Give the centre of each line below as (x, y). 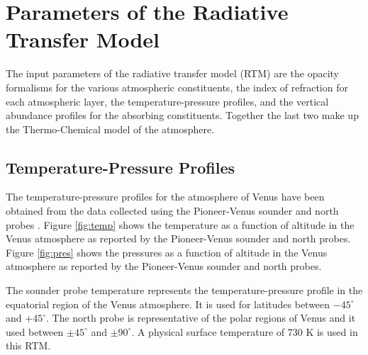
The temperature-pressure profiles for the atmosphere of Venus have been (165, 197)
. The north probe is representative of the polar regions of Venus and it (201, 318)
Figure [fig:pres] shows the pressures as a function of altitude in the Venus (167, 252)
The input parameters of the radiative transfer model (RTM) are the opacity (172, 73)
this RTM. (28, 345)
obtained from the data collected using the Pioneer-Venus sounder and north (172, 211)
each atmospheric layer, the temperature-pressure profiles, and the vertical (167, 101)
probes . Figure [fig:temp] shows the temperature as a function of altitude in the (180, 224)
